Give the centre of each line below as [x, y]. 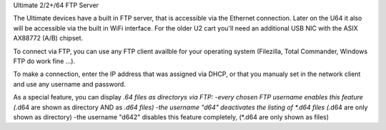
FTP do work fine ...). [44, 61]
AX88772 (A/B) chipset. [48, 38]
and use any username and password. [70, 84]
